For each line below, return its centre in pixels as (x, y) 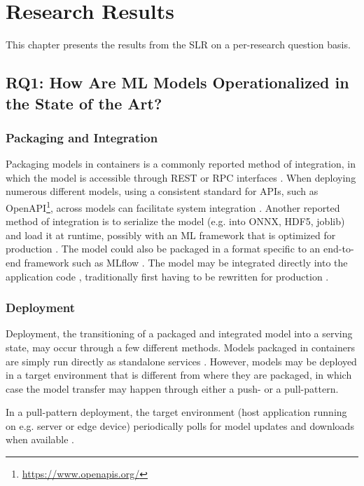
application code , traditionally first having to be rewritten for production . (167, 276)
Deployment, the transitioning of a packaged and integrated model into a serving (179, 333)
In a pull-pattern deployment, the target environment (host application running (176, 412)
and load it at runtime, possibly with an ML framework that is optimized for (171, 235)
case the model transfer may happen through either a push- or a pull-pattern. (172, 388)
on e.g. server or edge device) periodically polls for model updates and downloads (180, 425)
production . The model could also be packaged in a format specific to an (163, 249)
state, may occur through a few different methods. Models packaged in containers (180, 347)
